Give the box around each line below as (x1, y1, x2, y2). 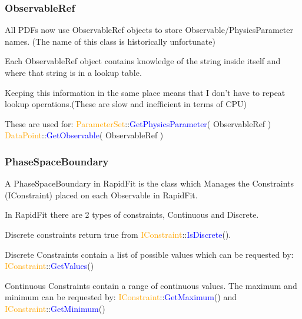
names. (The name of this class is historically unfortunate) (5, 35, 215, 47)
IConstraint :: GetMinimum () (5, 302, 105, 314)
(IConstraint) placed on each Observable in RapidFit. (5, 188, 198, 201)
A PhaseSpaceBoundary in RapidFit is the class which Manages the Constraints (5, 177, 294, 190)
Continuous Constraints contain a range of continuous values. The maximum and (5, 279, 297, 291)
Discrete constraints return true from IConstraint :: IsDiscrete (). (5, 228, 231, 240)
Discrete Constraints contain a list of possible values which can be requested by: (5, 248, 294, 260)
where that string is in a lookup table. (5, 67, 142, 78)
